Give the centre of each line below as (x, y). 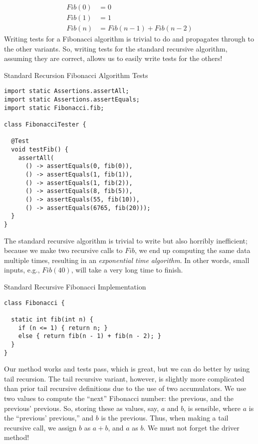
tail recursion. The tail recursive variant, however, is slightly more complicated (124, 378)
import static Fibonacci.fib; (54, 108)
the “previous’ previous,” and (49, 418)
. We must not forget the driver (191, 427)
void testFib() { (40, 150)
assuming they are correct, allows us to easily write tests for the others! (113, 58)
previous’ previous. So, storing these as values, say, (82, 408)
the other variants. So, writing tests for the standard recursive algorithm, (116, 48)
